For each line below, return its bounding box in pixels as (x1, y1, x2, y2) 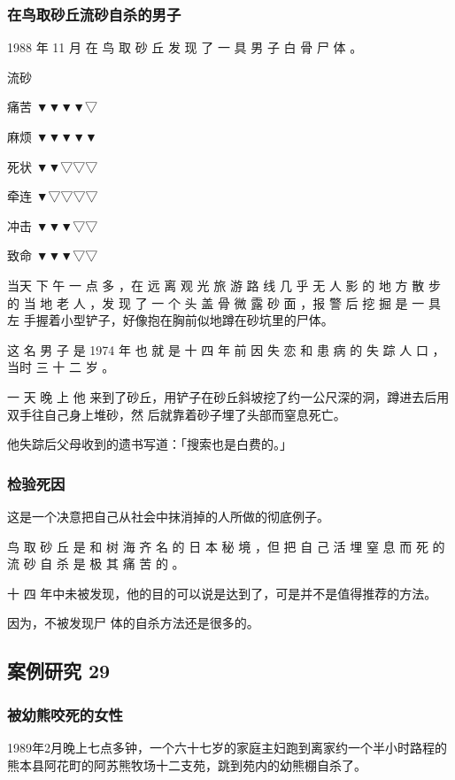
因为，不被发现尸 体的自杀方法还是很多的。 (7, 614, 259, 632)
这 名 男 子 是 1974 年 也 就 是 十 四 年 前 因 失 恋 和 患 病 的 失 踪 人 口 (7, 340, 428, 359)
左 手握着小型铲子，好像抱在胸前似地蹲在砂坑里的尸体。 (7, 311, 334, 329)
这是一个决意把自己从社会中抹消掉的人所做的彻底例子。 (7, 506, 329, 525)
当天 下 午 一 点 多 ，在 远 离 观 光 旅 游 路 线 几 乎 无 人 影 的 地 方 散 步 (7, 275, 441, 294)
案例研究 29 (7, 657, 111, 684)
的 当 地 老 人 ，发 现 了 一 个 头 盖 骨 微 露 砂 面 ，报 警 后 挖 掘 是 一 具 (7, 293, 441, 312)
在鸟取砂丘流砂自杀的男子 (7, 3, 181, 25)
